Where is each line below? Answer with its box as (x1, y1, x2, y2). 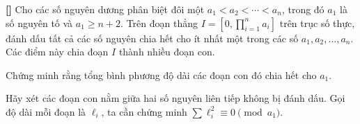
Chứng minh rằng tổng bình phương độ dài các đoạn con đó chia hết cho (6, 67, 317, 82)
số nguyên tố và (6, 15, 73, 30)
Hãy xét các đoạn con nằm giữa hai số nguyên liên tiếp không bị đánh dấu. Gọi (6, 91, 345, 105)
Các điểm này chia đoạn (6, 44, 109, 59)
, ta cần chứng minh (101, 104, 187, 118)
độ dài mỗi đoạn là (6, 104, 86, 118)
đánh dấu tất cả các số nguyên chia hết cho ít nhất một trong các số (6, 30, 299, 45)
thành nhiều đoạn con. (118, 44, 215, 59)
